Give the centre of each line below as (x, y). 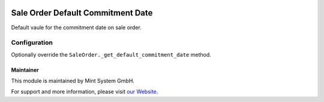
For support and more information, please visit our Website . (85, 92)
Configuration (32, 43)
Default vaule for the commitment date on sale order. (76, 27)
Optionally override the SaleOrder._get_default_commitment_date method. (111, 54)
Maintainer (25, 70)
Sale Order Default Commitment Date (82, 13)
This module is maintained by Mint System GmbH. (73, 81)
